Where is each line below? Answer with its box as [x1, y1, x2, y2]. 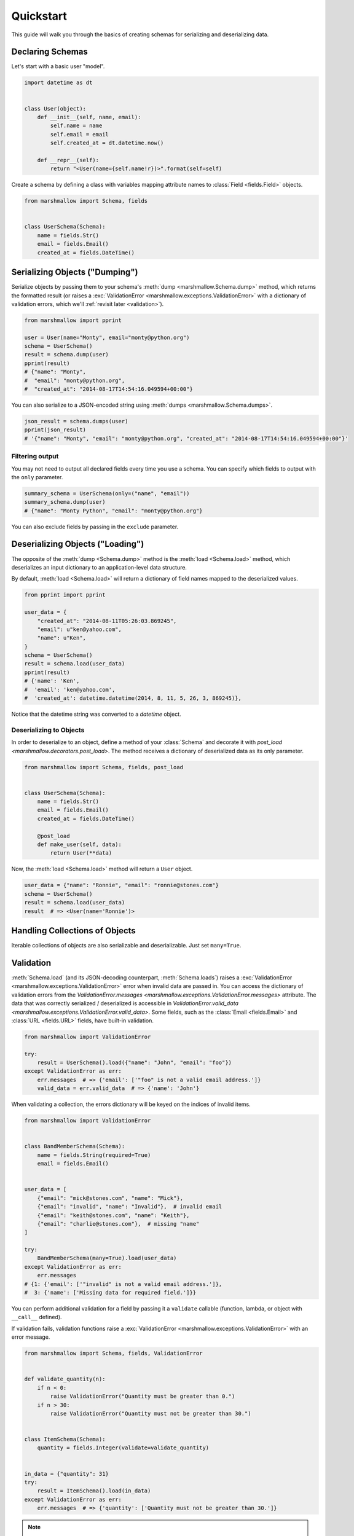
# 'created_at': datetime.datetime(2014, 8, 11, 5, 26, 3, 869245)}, [24, 695, 242, 702]
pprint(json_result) [24, 426, 86, 433]
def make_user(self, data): [37, 841, 122, 848]
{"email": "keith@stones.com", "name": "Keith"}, [37, 1212, 190, 1219]
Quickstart [11, 9, 68, 23]
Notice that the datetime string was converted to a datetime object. [11, 710, 181, 718]
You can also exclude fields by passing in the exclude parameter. [11, 523, 179, 530]
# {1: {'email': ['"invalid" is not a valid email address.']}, [24, 1280, 222, 1287]
